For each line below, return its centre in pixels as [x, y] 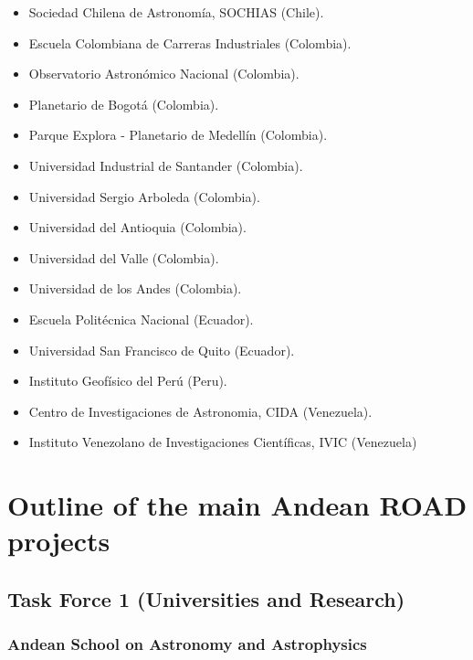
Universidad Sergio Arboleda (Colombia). [144, 196]
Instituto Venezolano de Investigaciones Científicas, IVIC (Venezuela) [223, 442]
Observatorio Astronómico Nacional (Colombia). [164, 74]
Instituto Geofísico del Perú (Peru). [128, 381]
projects [59, 541]
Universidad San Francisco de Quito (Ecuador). [162, 350]
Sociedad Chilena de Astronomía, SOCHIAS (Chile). [176, 12]
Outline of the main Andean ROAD [237, 505]
